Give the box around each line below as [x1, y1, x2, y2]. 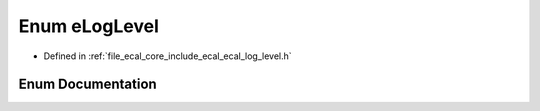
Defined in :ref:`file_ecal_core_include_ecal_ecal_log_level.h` [43, 50, 292, 62]
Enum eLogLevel [18, 15, 159, 37]
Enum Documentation [18, 76, 157, 93]
